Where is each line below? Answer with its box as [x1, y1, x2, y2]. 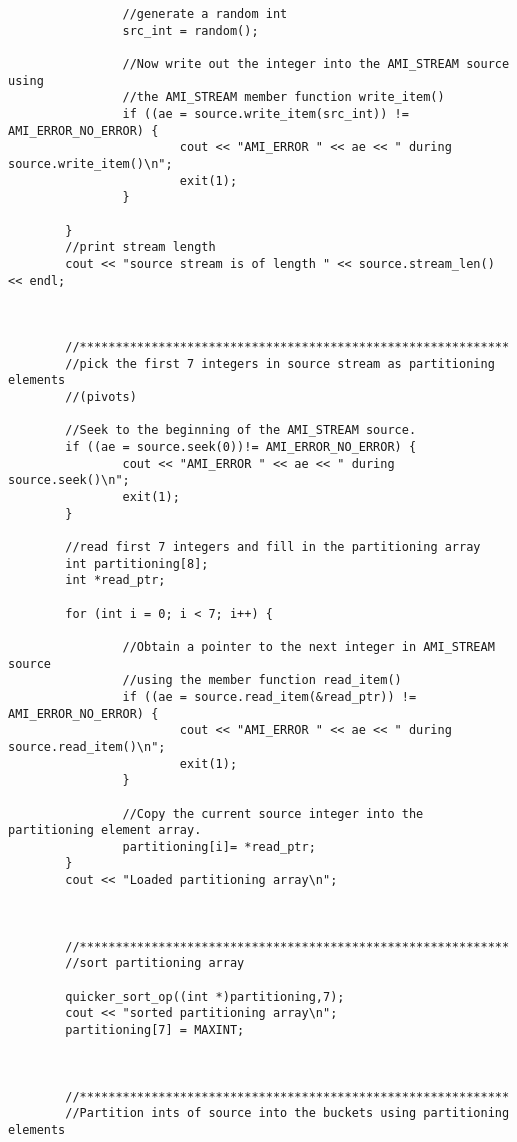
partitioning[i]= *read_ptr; [122, 839, 316, 854]
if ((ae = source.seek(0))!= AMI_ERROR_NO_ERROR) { [65, 440, 417, 455]
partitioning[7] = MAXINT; [65, 1023, 245, 1038]
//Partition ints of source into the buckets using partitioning [65, 1106, 510, 1121]
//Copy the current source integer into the [122, 806, 424, 821]
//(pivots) [65, 390, 137, 405]
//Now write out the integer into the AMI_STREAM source [122, 56, 510, 71]
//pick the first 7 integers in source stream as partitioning [65, 356, 495, 371]
